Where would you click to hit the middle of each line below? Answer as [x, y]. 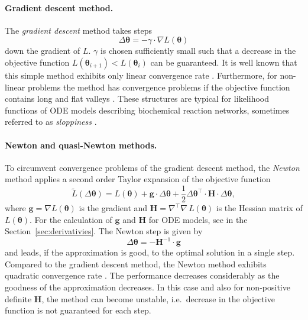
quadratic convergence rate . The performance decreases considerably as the [142, 275]
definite [18, 298]
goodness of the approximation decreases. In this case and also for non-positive [147, 287]
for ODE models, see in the [198, 219]
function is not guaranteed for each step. [78, 310]
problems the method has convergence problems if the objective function [159, 87]
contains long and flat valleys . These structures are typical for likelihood [137, 98]
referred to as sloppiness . [51, 122]
